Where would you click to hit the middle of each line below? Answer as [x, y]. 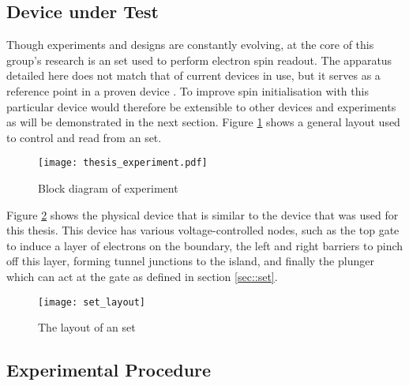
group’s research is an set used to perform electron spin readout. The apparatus [199, 60]
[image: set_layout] [92, 302]
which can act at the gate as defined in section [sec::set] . [142, 276]
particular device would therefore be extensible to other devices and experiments [201, 106]
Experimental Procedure [109, 370]
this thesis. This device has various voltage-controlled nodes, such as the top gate [203, 230]
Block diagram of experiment [108, 188]
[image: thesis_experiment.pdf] [123, 163]
